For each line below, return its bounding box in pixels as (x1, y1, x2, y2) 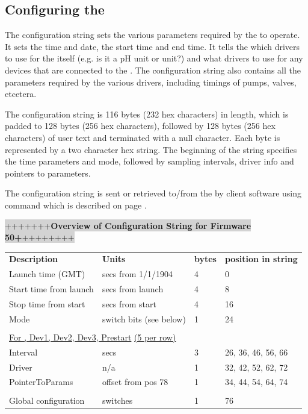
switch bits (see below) (102, 312, 186, 325)
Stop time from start (9, 297, 85, 310)
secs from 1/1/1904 (102, 268, 173, 280)
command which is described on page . (5, 198, 147, 211)
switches (102, 394, 133, 406)
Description (9, 252, 58, 265)
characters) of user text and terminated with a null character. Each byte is (5, 131, 280, 143)
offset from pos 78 (102, 375, 168, 388)
